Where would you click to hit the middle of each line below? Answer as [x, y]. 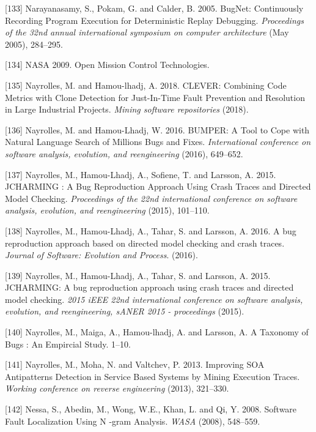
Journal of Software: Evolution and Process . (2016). [101, 255]
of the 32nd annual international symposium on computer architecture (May [147, 32]
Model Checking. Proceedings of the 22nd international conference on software [151, 198]
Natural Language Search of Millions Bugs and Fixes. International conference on [158, 142]
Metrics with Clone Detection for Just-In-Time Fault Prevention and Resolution [155, 97]
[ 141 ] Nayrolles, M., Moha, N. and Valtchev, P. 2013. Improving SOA [135, 364]
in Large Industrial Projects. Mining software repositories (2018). [127, 109]
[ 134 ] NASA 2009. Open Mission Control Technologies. [107, 65]
